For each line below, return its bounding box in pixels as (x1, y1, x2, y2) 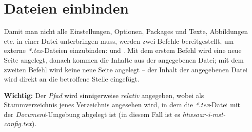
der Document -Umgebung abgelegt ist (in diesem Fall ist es (4, 109, 180, 119)
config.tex (4, 118, 32, 129)
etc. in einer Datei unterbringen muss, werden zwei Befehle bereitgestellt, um (4, 35, 234, 46)
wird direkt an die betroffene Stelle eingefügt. (4, 74, 139, 84)
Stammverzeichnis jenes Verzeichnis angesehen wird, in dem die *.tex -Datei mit (4, 99, 241, 110)
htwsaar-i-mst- (182, 109, 226, 119)
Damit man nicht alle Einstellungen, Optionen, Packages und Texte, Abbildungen (4, 26, 248, 36)
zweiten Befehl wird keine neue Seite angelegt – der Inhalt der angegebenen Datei (4, 64, 248, 74)
